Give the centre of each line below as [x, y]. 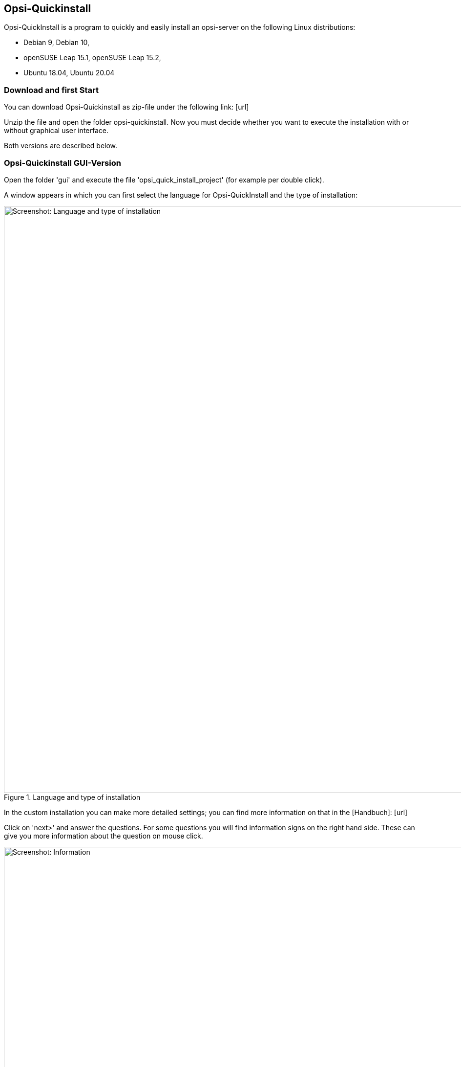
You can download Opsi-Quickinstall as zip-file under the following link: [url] [126, 107]
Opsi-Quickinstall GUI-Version [63, 163]
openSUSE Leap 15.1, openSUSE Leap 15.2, [92, 58]
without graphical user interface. [56, 131]
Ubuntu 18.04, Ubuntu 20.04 [69, 73]
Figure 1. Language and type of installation [72, 797]
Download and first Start [51, 90]
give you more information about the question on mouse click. [104, 836]
